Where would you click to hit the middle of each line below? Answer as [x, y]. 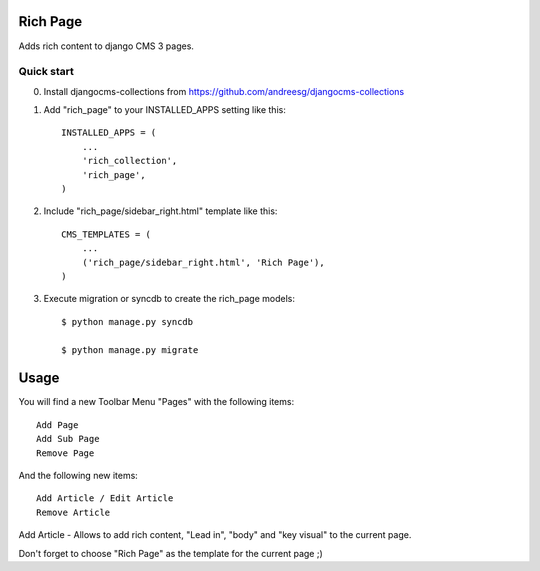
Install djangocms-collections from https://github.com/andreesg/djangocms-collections [224, 91]
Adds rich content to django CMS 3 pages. [106, 46]
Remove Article [73, 512]
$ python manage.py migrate [130, 349]
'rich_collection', [129, 161]
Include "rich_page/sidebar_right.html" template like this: [160, 211]
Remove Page [65, 453]
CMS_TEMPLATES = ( [106, 234]
